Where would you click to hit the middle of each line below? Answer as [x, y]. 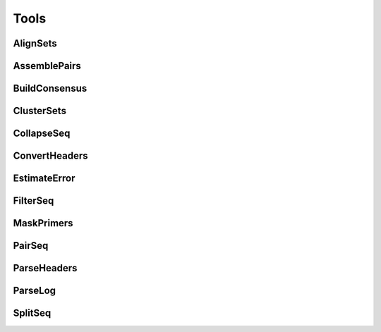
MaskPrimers [43, 223]
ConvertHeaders [50, 156]
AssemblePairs [47, 66]
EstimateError [44, 179]
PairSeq [31, 246]
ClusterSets [40, 111]
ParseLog [35, 291]
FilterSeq [34, 201]
